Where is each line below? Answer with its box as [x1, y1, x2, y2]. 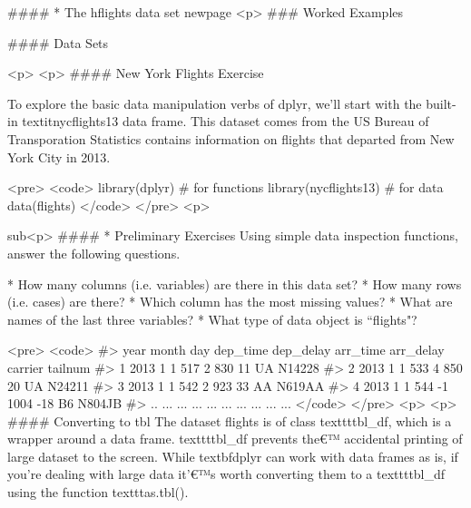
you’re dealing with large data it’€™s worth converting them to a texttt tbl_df [7, 464, 446, 484]
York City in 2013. [7, 147, 111, 166]
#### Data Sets [7, 33, 109, 52]
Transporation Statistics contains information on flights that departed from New [7, 129, 455, 148]
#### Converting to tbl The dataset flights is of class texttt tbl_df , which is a [7, 411, 452, 430]
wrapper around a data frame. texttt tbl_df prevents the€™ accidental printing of [7, 429, 463, 448]
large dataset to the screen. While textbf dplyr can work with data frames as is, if [7, 446, 458, 465]
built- [426, 93, 456, 112]
